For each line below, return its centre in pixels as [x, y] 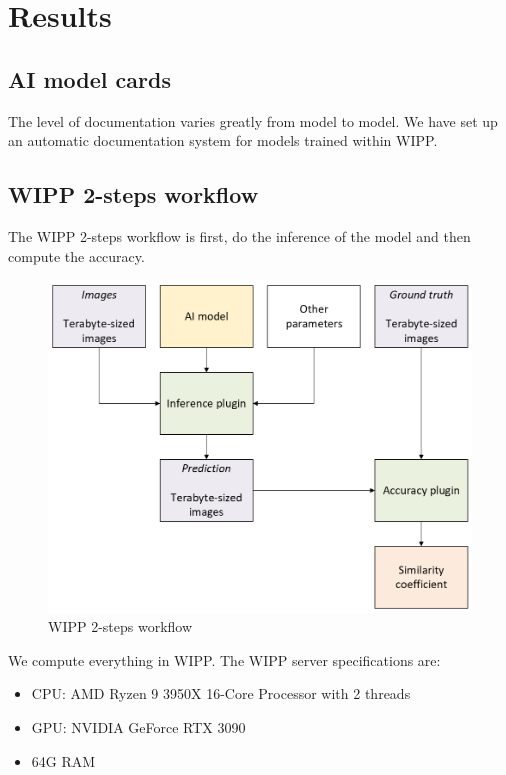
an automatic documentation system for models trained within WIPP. [223, 140]
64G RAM [63, 760]
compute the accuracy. [76, 255]
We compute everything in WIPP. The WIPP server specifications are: [224, 659]
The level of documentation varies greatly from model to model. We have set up [253, 120]
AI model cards [89, 78]
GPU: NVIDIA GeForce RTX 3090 [138, 726]
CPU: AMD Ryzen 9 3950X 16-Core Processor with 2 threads [221, 693]
